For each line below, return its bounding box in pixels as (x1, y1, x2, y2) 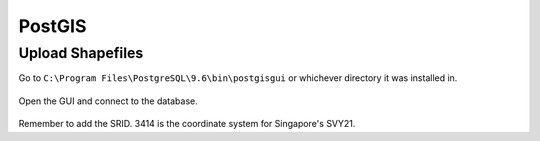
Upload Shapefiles (18, 44, 144, 62)
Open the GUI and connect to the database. (18, 95, 199, 107)
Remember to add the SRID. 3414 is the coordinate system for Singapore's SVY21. (18, 118, 356, 130)
